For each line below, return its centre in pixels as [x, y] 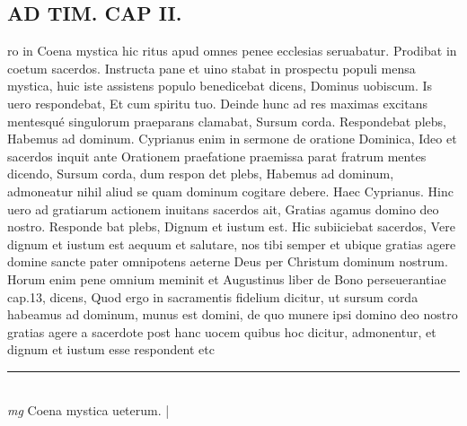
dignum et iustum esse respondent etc [111, 349]
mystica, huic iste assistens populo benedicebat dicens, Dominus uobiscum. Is [220, 86]
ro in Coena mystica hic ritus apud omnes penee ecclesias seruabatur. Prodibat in [232, 51]
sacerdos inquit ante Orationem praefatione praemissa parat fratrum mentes [217, 156]
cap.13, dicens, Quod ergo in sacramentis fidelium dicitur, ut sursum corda [213, 296]
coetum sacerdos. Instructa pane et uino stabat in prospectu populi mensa [211, 68]
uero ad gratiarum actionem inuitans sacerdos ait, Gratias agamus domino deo [223, 209]
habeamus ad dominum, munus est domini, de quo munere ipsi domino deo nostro [233, 314]
